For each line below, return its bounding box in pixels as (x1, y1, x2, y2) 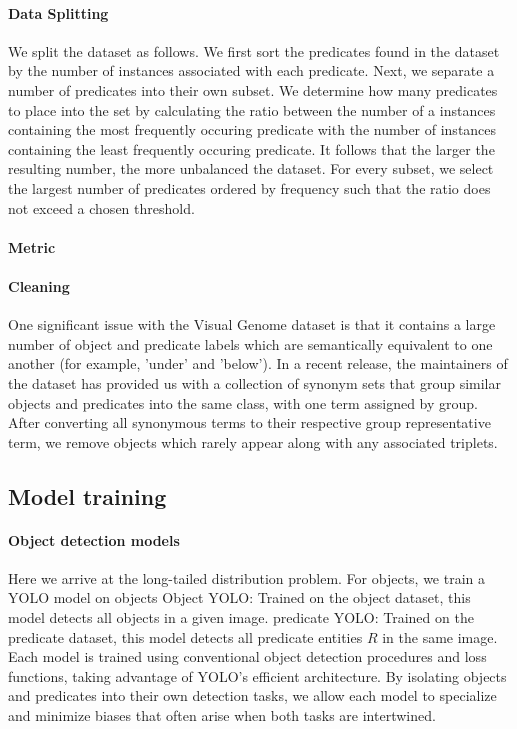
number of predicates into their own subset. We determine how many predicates (8, 79, 498, 100)
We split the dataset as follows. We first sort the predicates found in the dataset (8, 40, 500, 61)
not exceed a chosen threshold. (8, 197, 195, 218)
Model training (8, 480, 167, 511)
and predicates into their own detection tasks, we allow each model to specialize (8, 685, 497, 706)
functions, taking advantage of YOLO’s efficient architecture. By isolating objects (8, 665, 507, 686)
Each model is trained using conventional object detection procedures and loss (8, 646, 487, 667)
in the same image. (382, 626, 498, 647)
